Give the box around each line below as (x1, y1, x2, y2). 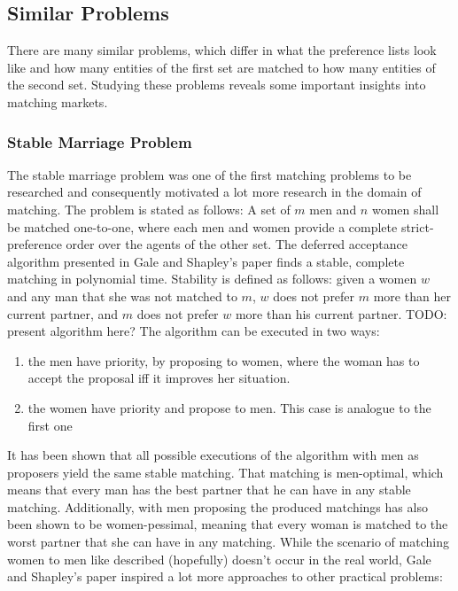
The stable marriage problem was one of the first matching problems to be (7, 165, 412, 183)
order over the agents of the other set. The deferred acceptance (66, 235, 408, 253)
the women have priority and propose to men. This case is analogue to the (27, 398, 431, 416)
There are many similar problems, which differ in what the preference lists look (7, 41, 437, 59)
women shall (371, 199, 439, 218)
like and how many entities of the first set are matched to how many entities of (7, 58, 436, 76)
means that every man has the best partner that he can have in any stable (7, 480, 411, 499)
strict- (400, 217, 434, 236)
